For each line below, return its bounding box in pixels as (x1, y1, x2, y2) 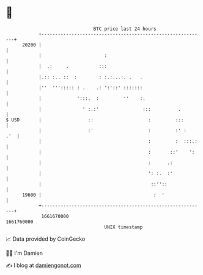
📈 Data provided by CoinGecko (6, 235, 86, 243)
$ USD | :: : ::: (6, 116, 184, 123)
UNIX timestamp (104, 224, 143, 230)
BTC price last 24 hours (93, 26, 157, 32)
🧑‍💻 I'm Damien (6, 249, 43, 257)
